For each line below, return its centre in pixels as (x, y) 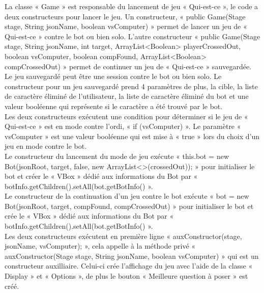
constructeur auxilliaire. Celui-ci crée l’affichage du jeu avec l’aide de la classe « (129, 266)
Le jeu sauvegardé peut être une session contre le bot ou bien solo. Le (113, 76)
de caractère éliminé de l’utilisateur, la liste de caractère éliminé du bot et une (127, 96)
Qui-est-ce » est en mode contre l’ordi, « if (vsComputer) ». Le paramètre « (123, 126)
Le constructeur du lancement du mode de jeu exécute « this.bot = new (117, 156)
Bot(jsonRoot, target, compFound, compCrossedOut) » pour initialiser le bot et (129, 206)
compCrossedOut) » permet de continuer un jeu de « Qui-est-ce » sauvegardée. (128, 66)
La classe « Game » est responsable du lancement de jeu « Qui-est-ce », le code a (131, 6)
